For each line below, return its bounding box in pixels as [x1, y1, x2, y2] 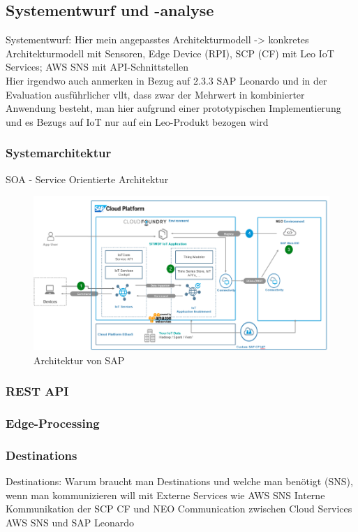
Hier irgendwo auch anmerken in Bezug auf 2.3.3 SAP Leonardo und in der [6, 73, 327, 87]
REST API [6, 382, 69, 400]
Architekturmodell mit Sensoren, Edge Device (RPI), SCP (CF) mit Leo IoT [6, 45, 334, 60]
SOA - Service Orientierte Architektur [6, 171, 169, 186]
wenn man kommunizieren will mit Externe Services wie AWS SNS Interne [6, 487, 325, 502]
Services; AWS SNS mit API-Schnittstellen [6, 59, 189, 74]
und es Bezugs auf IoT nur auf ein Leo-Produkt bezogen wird [6, 114, 269, 129]
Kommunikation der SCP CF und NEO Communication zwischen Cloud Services [6, 501, 352, 516]
